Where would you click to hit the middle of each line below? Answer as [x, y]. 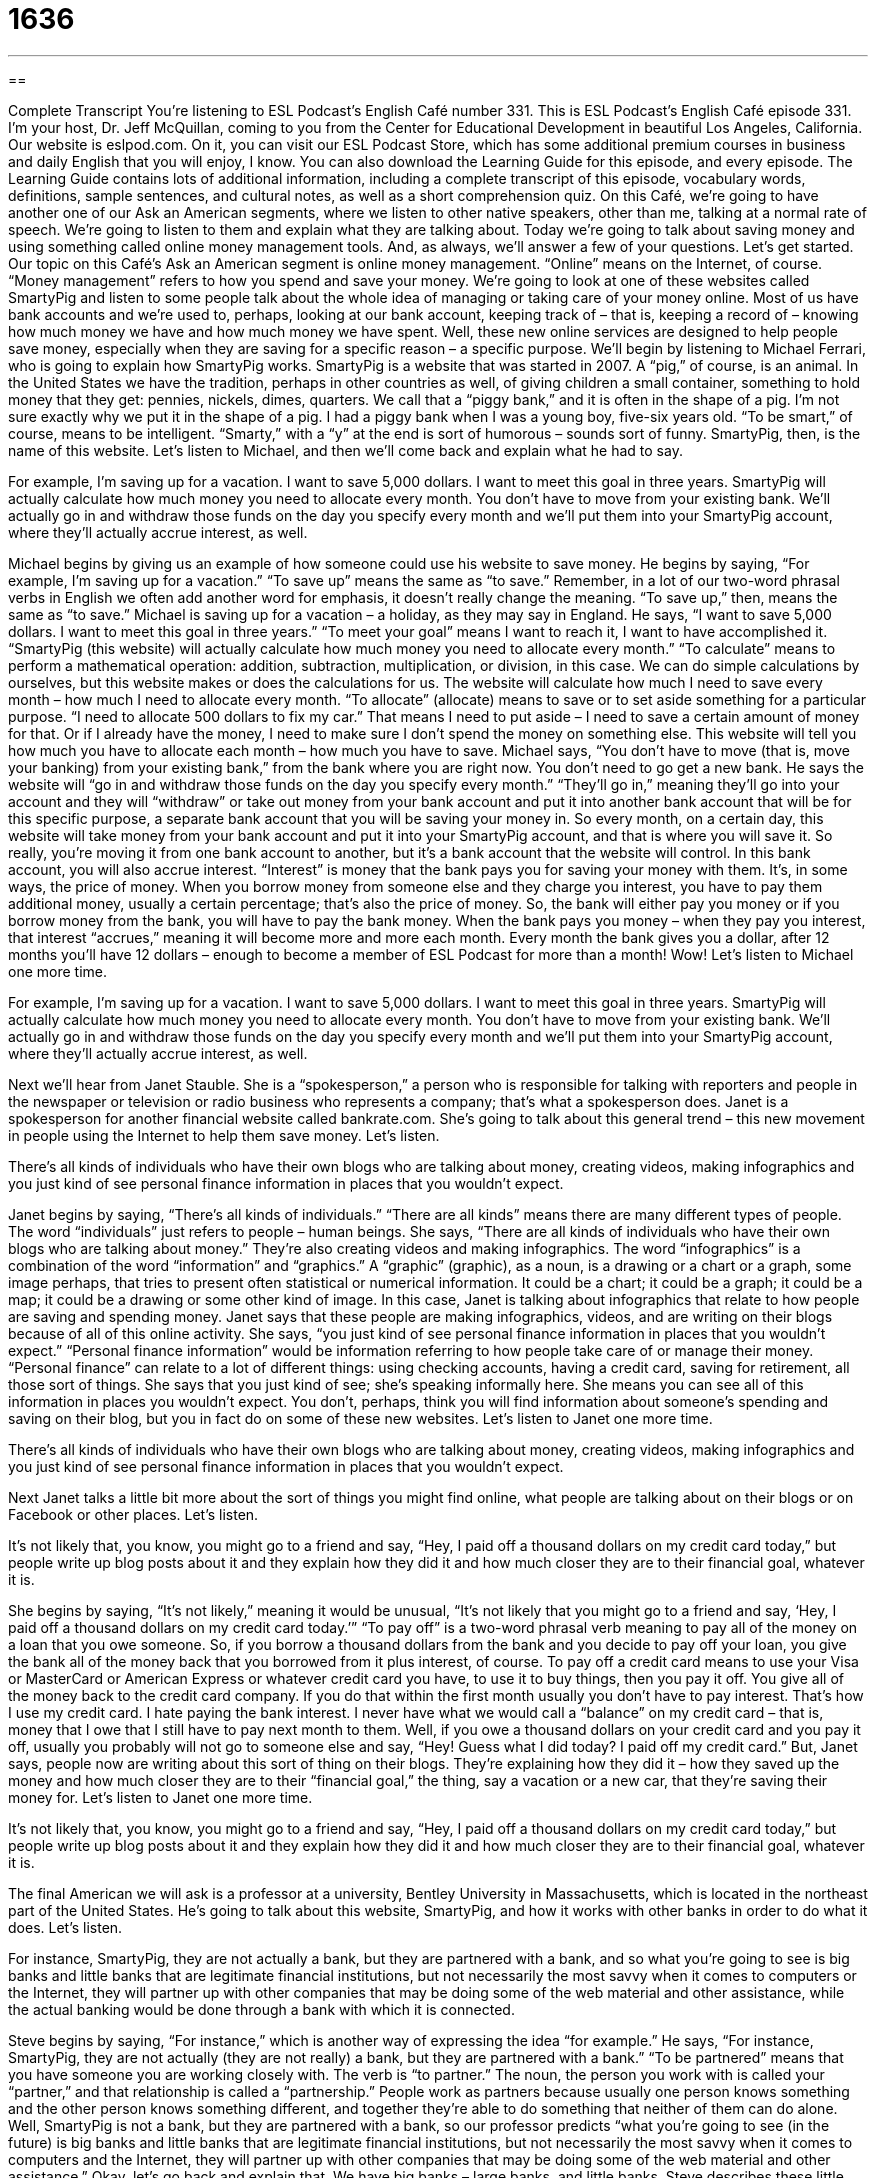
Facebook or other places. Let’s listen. [133, 1514]
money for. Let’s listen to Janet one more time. [160, 1797]
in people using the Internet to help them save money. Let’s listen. [224, 1135]
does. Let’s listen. [65, 1927]
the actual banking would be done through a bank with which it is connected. [261, 2009]
